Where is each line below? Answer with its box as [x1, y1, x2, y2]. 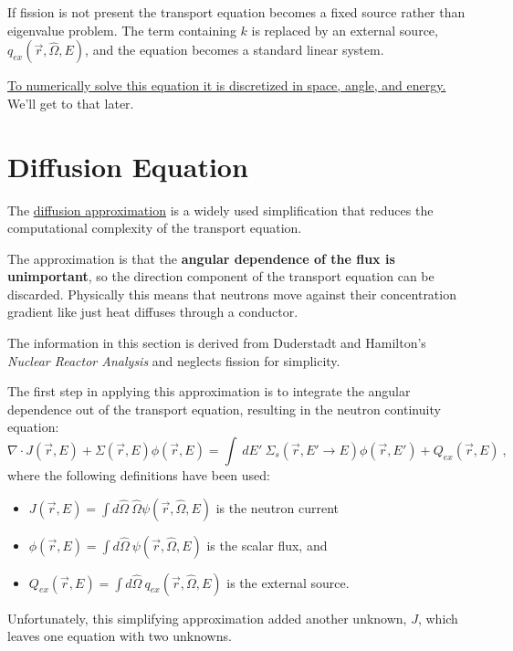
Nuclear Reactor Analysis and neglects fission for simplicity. [7, 351, 340, 370]
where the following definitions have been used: [7, 466, 270, 485]
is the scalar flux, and [206, 535, 328, 554]
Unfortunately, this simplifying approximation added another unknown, [7, 608, 407, 627]
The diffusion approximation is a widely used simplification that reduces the [7, 200, 434, 219]
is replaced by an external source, [251, 20, 438, 39]
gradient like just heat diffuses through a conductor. [7, 302, 298, 321]
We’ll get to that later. [7, 93, 134, 112]
